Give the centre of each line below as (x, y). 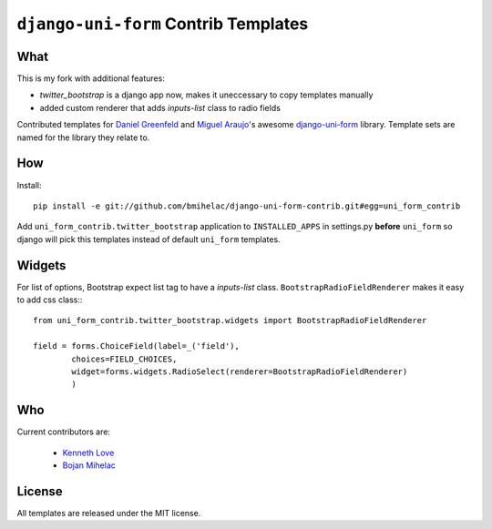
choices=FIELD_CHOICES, (124, 359)
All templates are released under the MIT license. (109, 513)
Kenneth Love (88, 453)
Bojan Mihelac (89, 465)
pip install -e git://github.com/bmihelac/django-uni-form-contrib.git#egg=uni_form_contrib (247, 206)
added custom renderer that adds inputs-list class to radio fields (160, 107)
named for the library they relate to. (83, 137)
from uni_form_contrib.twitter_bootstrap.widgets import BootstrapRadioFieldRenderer (230, 320)
